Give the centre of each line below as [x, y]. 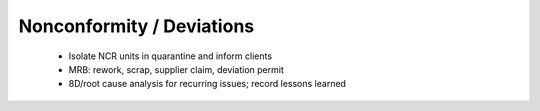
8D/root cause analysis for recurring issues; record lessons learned [207, 84]
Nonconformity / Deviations [136, 26]
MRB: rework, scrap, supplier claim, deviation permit [176, 69]
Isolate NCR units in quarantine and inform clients [170, 56]
